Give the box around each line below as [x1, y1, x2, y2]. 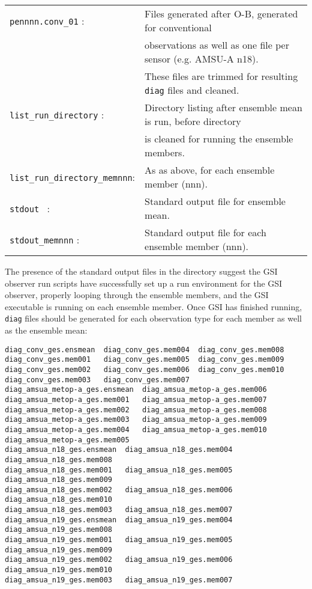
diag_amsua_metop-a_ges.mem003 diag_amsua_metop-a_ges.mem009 [5, 415, 267, 424]
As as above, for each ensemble [145, 163, 275, 177]
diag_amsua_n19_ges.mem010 [5, 566, 112, 575]
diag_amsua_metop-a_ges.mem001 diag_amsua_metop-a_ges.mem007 [5, 395, 267, 404]
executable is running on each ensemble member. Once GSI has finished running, [5, 300, 302, 313]
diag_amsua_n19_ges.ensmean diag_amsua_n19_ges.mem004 [5, 515, 233, 524]
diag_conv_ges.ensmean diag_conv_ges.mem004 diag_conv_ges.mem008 [5, 345, 284, 354]
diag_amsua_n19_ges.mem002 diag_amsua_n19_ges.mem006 [5, 555, 233, 564]
